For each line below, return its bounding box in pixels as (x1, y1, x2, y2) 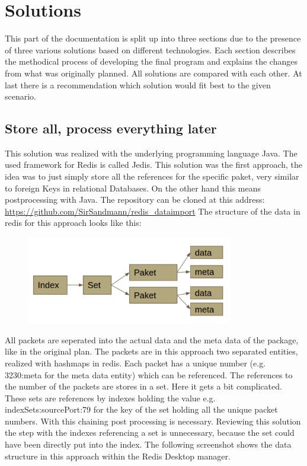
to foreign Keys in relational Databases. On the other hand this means (5, 181, 261, 194)
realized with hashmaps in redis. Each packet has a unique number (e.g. (5, 356, 266, 369)
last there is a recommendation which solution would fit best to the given (5, 78, 271, 91)
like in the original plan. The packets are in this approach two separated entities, (5, 345, 298, 358)
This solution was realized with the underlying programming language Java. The (5, 146, 298, 159)
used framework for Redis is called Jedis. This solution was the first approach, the (5, 158, 303, 171)
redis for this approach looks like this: (5, 216, 142, 229)
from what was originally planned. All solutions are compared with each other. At (5, 66, 302, 79)
